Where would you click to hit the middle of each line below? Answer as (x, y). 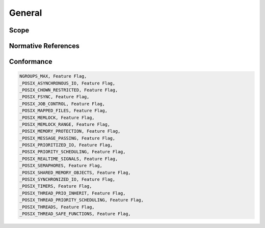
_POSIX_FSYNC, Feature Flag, (54, 97)
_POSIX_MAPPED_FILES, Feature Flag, (64, 111)
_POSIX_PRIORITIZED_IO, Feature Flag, (66, 145)
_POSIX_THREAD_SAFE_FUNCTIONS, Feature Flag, (75, 214)
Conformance (31, 62)
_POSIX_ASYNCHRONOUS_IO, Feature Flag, (67, 83)
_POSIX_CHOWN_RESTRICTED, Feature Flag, (68, 90)
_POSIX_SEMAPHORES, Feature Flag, (61, 166)
